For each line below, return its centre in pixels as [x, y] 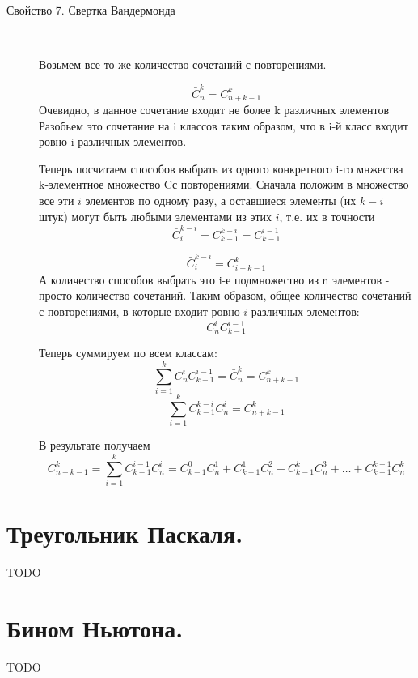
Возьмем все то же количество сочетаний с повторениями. [183, 64]
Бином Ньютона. [95, 627]
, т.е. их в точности [327, 216]
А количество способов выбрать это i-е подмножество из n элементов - [214, 279]
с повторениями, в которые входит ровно [139, 311]
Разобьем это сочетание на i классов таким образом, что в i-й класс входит [224, 125]
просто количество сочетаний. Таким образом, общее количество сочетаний [225, 295]
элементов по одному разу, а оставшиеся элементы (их [221, 200]
